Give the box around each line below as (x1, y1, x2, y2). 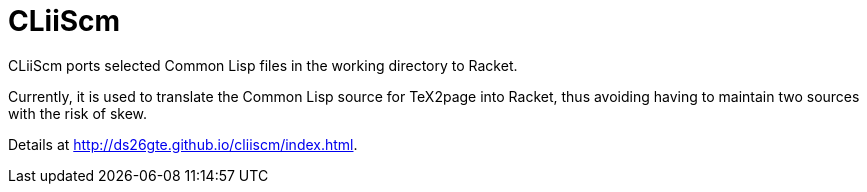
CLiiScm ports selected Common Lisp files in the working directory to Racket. (8, 56, 518, 74)
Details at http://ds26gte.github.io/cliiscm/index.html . (8, 135, 358, 153)
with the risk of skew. (8, 104, 148, 122)
